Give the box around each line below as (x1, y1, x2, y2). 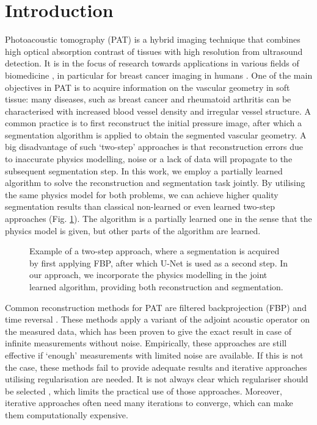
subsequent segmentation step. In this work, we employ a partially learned (5, 164, 283, 177)
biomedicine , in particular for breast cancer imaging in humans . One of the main (5, 68, 313, 81)
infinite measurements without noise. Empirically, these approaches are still (5, 337, 287, 349)
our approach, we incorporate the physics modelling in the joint (29, 268, 268, 281)
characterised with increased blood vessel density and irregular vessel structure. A (5, 104, 312, 117)
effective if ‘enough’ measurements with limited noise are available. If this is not (5, 348, 304, 361)
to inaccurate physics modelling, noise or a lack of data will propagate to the (5, 152, 293, 165)
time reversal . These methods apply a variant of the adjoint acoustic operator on (5, 313, 310, 326)
